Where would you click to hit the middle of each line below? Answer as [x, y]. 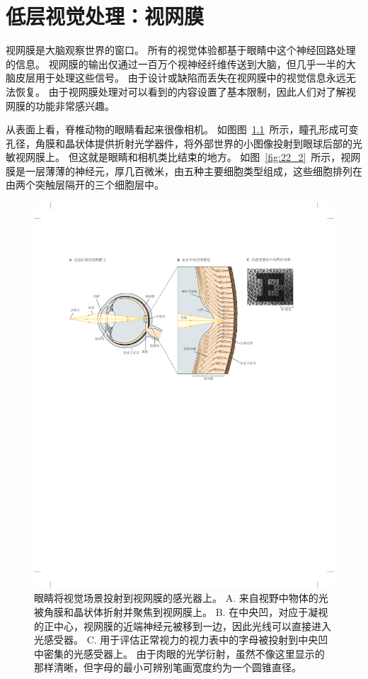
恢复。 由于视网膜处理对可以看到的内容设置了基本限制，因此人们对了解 [180, 91]
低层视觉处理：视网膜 [105, 16]
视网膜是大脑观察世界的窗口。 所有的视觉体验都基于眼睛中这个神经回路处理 [181, 50]
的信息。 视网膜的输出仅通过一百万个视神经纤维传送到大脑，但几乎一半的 [176, 63]
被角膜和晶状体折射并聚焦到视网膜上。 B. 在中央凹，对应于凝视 [181, 612]
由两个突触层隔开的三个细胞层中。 [85, 185]
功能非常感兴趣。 [75, 105]
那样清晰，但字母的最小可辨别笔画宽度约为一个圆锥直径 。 [168, 667]
